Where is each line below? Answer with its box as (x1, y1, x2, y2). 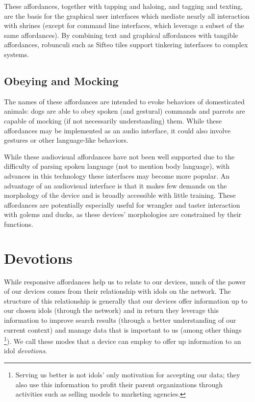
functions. (4, 218, 33, 229)
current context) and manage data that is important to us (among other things (4, 324, 242, 335)
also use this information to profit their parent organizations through (15, 379, 223, 389)
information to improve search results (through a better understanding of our (4, 314, 236, 325)
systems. (4, 49, 29, 59)
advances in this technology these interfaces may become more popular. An (4, 170, 230, 181)
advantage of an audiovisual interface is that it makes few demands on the (4, 180, 227, 190)
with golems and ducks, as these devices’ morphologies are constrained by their (4, 209, 242, 219)
